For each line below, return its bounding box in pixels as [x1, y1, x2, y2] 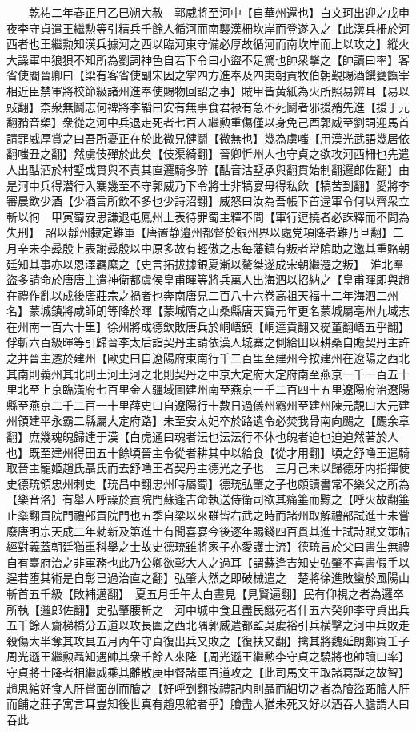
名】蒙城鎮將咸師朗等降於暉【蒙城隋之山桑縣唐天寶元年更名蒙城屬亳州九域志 [6, 302, 410, 319]
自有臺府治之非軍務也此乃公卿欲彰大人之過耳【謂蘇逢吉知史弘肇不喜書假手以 [6, 553, 410, 570]
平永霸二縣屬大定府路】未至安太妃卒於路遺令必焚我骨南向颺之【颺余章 [39, 412, 410, 429]
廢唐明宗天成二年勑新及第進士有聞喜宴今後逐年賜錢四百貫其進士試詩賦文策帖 [6, 522, 410, 539]
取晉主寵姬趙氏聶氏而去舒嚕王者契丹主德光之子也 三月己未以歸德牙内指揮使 [6, 459, 410, 476]
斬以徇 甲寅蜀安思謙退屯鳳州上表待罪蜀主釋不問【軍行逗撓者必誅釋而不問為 [6, 208, 410, 224]
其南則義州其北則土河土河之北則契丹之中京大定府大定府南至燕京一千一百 [6, 365, 387, 382]
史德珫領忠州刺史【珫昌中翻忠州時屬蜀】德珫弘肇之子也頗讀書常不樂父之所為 [6, 475, 410, 491]
